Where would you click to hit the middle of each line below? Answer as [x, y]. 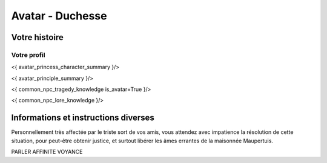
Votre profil [28, 55]
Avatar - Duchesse [59, 16]
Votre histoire [37, 37]
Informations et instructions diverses [83, 118]
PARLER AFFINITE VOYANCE [47, 152]
